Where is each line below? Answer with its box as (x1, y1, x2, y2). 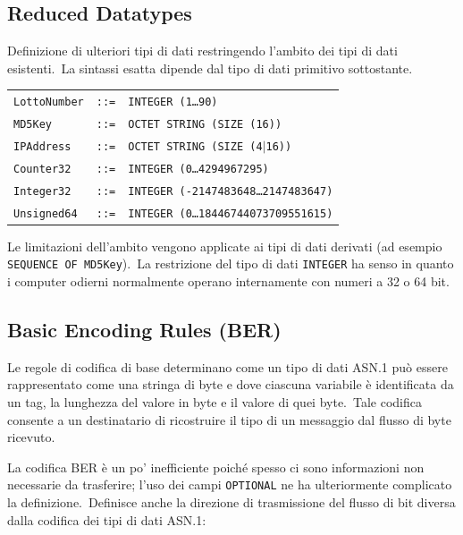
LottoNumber (13, 96, 84, 109)
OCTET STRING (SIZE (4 (128, 140, 263, 153)
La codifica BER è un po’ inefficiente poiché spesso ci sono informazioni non (7, 457, 425, 476)
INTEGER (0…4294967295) (128, 162, 269, 175)
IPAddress (13, 140, 72, 153)
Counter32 (13, 162, 72, 175)
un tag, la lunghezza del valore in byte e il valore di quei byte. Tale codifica (7, 393, 423, 412)
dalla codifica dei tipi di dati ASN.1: (7, 510, 206, 529)
